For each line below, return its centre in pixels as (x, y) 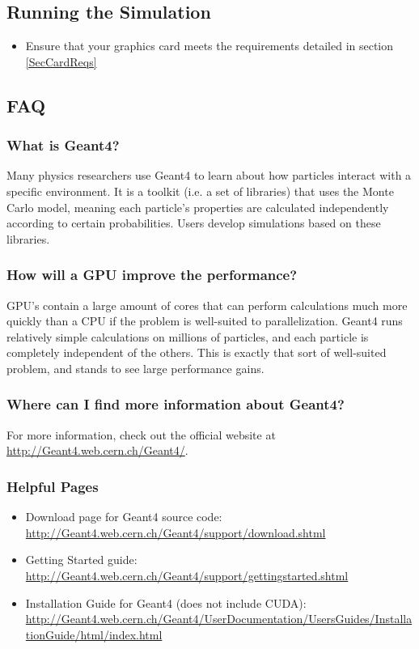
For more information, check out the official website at (141, 434)
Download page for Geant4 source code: (124, 517)
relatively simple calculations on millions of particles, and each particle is (188, 336)
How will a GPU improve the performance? (152, 275)
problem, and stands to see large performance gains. (135, 368)
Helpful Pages (53, 486)
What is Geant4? (63, 145)
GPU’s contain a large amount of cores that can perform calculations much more (207, 305)
